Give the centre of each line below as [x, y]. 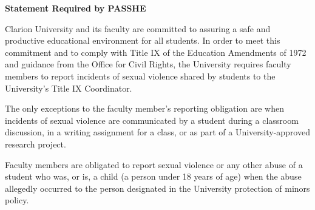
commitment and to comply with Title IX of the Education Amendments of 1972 [156, 52]
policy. [17, 200]
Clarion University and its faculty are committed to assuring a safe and [138, 28]
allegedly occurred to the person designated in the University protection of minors [157, 188]
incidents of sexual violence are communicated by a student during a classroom [152, 120]
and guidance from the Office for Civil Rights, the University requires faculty [148, 64]
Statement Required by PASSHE [76, 8]
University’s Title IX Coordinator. [69, 88]
